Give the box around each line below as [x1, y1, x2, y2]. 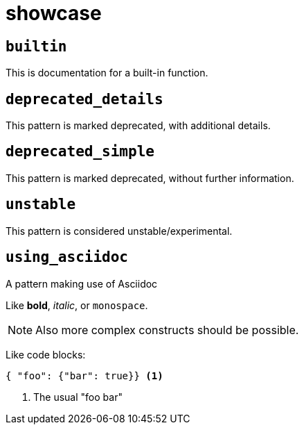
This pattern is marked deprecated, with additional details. [6, 119, 271, 132]
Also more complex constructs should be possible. [35, 322, 299, 337]
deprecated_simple [6, 143, 154, 160]
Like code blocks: [6, 348, 86, 361]
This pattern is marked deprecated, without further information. [6, 172, 294, 184]
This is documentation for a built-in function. [6, 67, 208, 79]
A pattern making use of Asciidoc [6, 277, 158, 290]
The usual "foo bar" [33, 390, 123, 403]
